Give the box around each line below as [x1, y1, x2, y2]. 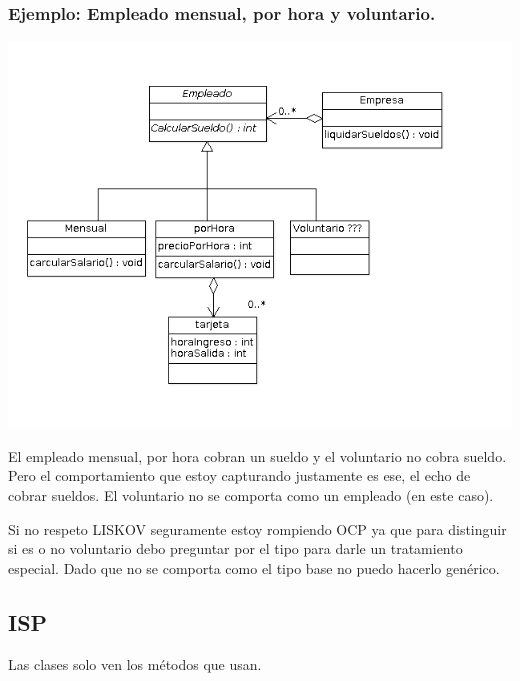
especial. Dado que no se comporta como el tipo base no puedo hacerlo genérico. [8, 557, 500, 578]
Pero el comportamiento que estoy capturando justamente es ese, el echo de [8, 465, 471, 486]
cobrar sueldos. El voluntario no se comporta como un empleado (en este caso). [8, 485, 494, 505]
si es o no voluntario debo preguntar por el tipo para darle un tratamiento [8, 538, 463, 559]
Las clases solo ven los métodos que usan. [8, 653, 262, 674]
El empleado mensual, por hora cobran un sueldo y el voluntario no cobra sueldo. [8, 445, 507, 466]
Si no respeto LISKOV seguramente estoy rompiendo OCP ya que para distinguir [8, 518, 507, 539]
